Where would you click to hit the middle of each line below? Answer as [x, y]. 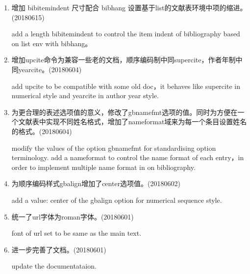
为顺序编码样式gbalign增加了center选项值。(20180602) [96, 183]
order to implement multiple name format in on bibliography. [103, 167]
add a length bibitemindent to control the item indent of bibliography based [126, 34]
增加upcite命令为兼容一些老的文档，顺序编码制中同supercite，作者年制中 [127, 60]
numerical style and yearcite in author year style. [85, 96]
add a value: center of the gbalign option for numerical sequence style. [117, 200]
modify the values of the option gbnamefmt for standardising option [114, 148]
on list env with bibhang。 [52, 43]
